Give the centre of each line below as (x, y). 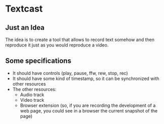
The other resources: (34, 89)
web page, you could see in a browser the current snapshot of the (89, 111)
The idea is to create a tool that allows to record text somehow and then (80, 39)
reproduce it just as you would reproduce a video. (57, 45)
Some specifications (38, 61)
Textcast (24, 9)
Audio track (32, 95)
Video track (32, 100)
